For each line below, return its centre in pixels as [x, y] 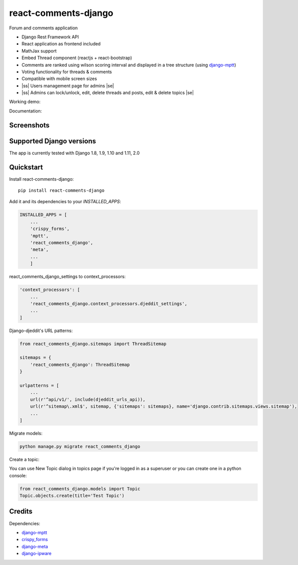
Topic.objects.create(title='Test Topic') [72, 496]
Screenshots [29, 125]
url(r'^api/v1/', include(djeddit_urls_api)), [88, 399]
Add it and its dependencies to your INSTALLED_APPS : [65, 202]
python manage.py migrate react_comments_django [80, 446]
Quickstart [26, 167]
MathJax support [39, 51]
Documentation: [26, 111]
